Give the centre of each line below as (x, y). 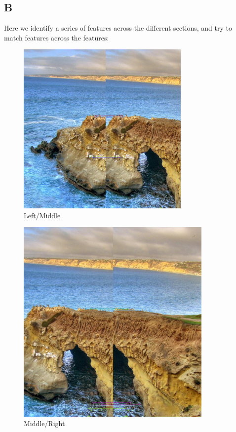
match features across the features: (57, 37)
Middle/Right (44, 423)
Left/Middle (42, 215)
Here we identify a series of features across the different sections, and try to (118, 28)
